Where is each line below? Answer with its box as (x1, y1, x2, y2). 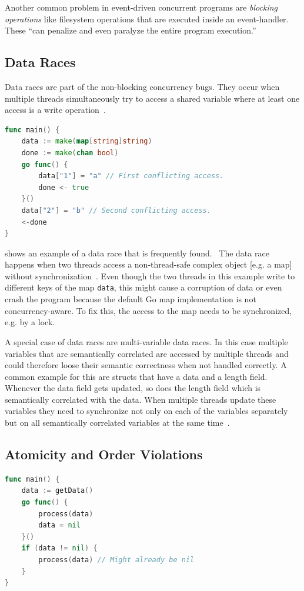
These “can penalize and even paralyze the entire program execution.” (5, 24, 256, 36)
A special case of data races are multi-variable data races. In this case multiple (5, 335, 288, 348)
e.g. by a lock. (5, 316, 55, 328)
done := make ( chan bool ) (21, 148, 119, 157)
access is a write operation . (5, 103, 106, 116)
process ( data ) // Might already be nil (38, 556, 195, 565)
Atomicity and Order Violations (5, 445, 203, 463)
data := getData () (21, 486, 93, 495)
